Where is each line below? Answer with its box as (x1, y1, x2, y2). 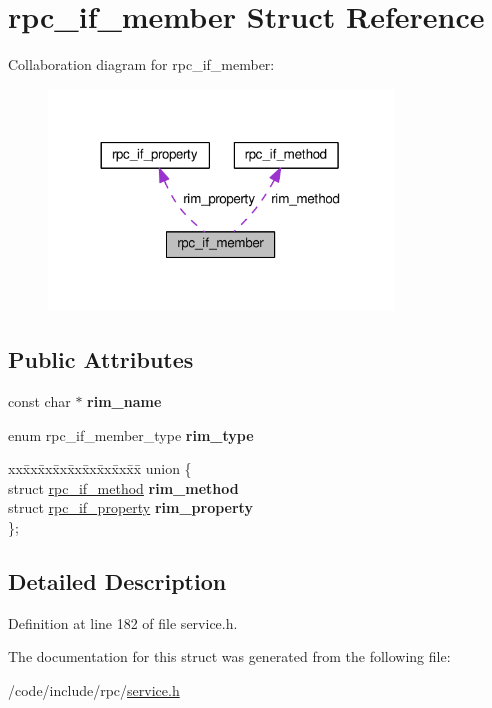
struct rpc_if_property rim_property (8, 497, 253, 518)
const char (8, 391, 71, 412)
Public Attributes (8, 344, 194, 375)
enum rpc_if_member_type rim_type (8, 424, 254, 445)
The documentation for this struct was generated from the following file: (8, 646, 451, 667)
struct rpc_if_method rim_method (8, 477, 239, 498)
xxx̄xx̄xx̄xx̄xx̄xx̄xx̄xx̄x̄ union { (8, 458, 192, 479)
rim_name (87, 391, 162, 412)
